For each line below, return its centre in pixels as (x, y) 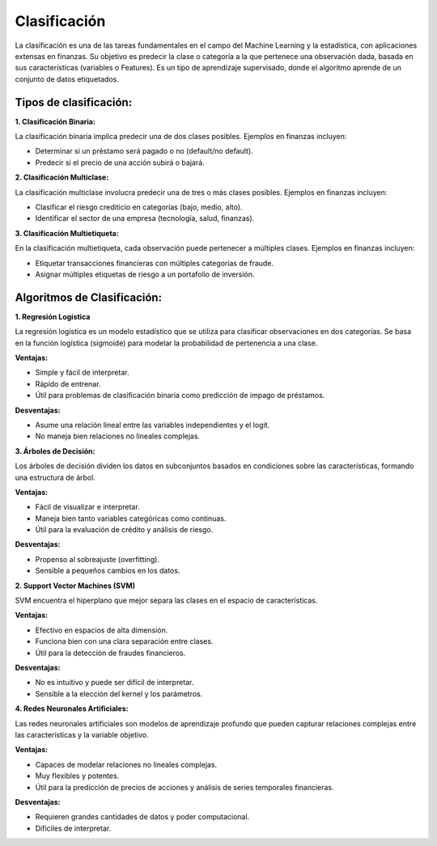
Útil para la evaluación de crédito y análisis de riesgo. (124, 530)
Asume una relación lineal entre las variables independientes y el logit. (153, 425)
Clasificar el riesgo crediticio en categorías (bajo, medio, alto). (139, 207)
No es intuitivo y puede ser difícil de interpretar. (115, 683)
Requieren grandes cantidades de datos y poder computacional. (142, 817)
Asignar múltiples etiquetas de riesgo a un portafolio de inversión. (145, 274)
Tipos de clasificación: (74, 102)
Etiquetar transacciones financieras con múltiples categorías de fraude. (155, 263)
